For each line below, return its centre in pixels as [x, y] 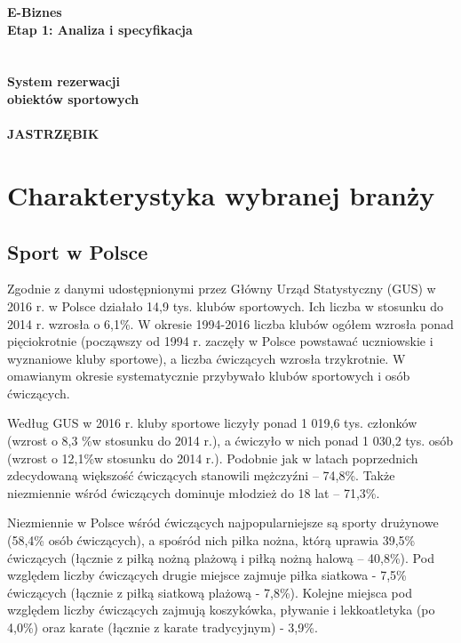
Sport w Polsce [78, 251]
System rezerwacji [64, 81]
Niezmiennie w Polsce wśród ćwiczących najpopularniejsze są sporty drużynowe [223, 522]
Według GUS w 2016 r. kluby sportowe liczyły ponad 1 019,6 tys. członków [212, 423]
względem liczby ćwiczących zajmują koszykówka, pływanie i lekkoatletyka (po [221, 610]
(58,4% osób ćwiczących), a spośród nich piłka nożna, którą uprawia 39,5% [211, 540]
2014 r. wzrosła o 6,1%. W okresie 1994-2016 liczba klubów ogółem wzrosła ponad [230, 323]
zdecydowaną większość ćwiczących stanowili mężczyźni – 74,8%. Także [201, 475]
